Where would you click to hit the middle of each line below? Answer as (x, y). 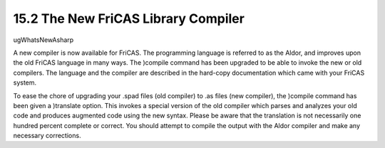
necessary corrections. (47, 136)
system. (25, 83)
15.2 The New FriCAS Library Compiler (129, 18)
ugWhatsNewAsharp (43, 40)
